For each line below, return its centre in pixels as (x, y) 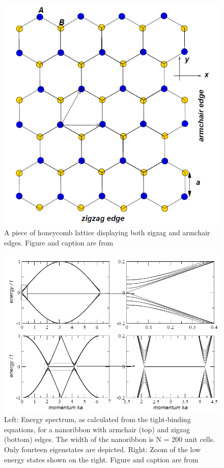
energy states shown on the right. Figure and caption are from (101, 459)
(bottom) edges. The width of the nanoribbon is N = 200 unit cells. (110, 439)
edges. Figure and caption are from (59, 242)
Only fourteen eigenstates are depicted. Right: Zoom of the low (103, 449)
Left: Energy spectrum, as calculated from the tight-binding (97, 419)
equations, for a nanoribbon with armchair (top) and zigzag (97, 429)
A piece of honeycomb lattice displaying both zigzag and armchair (107, 232)
